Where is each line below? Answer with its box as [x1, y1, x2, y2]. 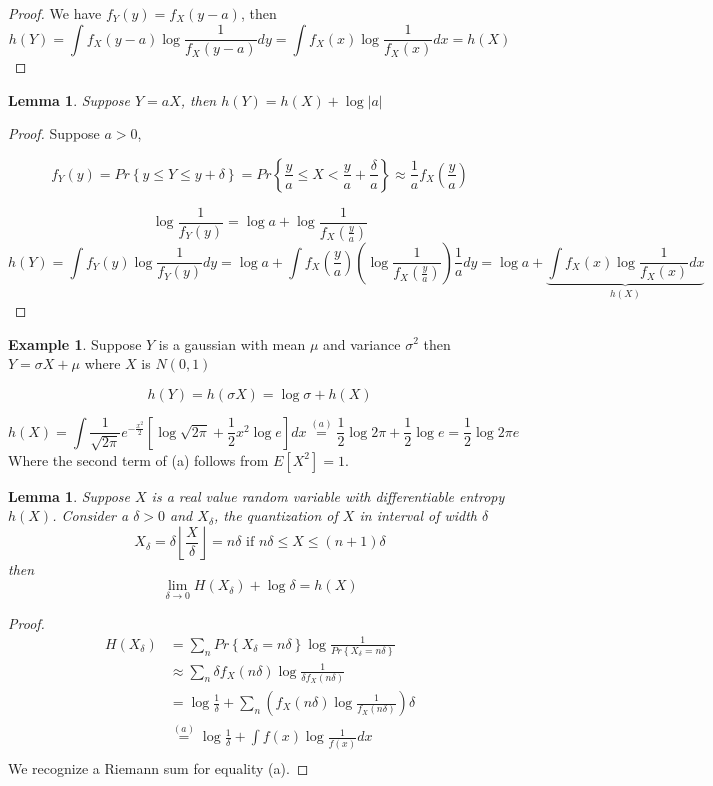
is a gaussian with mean [158, 333, 306, 354]
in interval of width [359, 505, 477, 526]
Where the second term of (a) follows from [8, 449, 269, 470]
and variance [323, 333, 401, 354]
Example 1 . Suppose [8, 333, 142, 354]
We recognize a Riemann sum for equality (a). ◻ [8, 757, 309, 778]
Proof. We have [8, 3, 102, 23]
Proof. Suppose [8, 123, 100, 144]
